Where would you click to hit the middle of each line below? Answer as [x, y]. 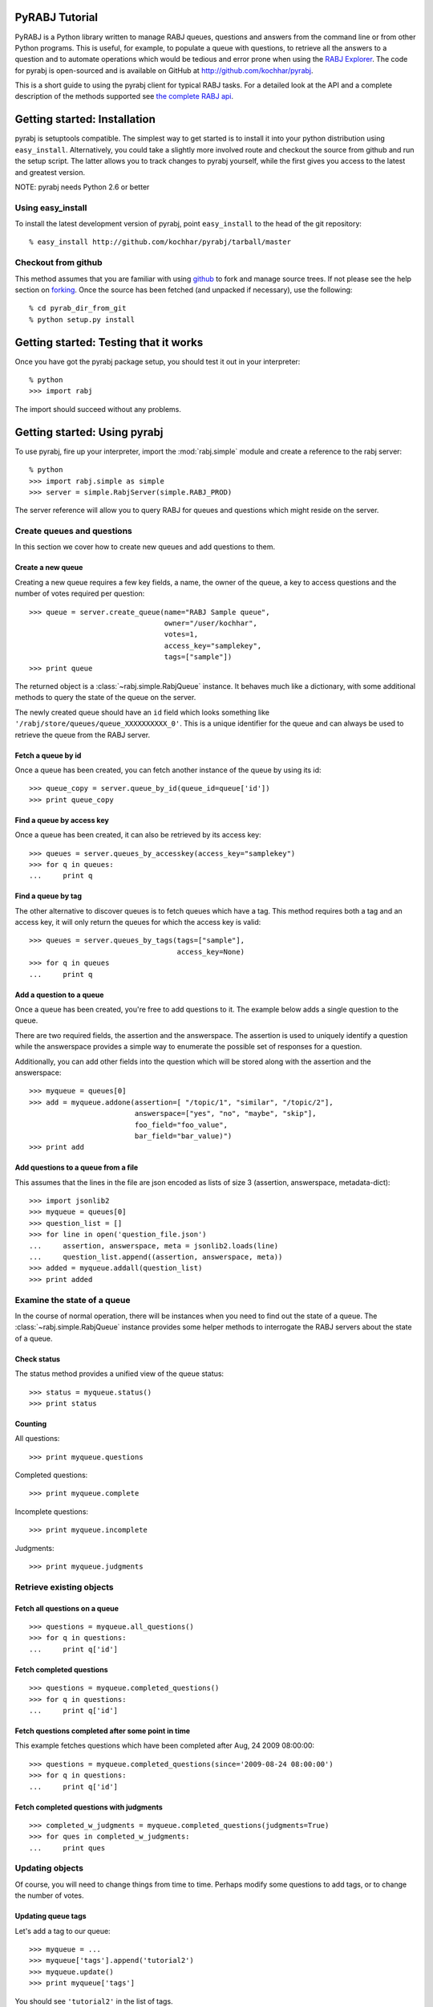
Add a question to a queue [59, 995]
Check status [37, 1359]
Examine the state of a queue [73, 1300]
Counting [31, 1423]
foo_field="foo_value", [181, 1125]
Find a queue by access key [62, 820]
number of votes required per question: [80, 593]
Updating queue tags [51, 1916]
